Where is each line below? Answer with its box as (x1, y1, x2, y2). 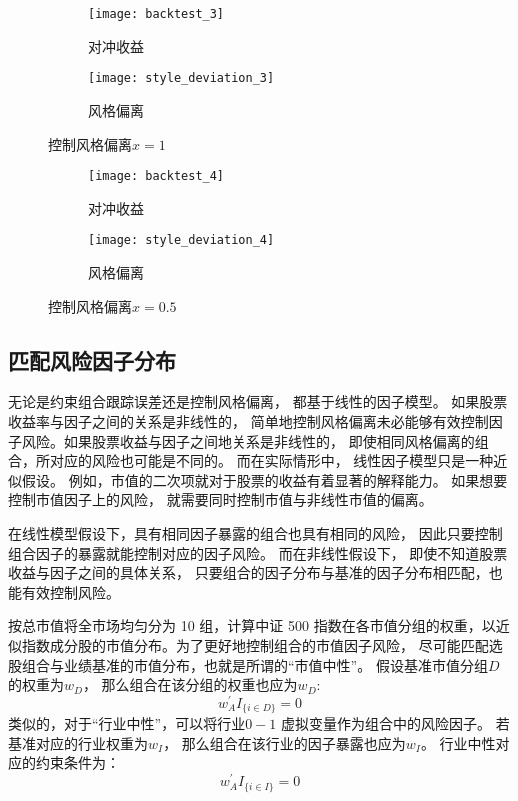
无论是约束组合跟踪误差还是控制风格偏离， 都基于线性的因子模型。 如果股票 (8, 391, 508, 412)
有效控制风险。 (21, 581, 120, 602)
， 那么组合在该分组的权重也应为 (82, 674, 298, 695)
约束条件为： (35, 752, 120, 773)
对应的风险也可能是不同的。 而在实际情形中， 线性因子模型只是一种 (49, 450, 494, 471)
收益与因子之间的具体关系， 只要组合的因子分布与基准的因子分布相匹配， (8, 562, 489, 583)
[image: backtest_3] (88, 7, 225, 21)
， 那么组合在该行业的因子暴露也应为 (163, 732, 406, 753)
